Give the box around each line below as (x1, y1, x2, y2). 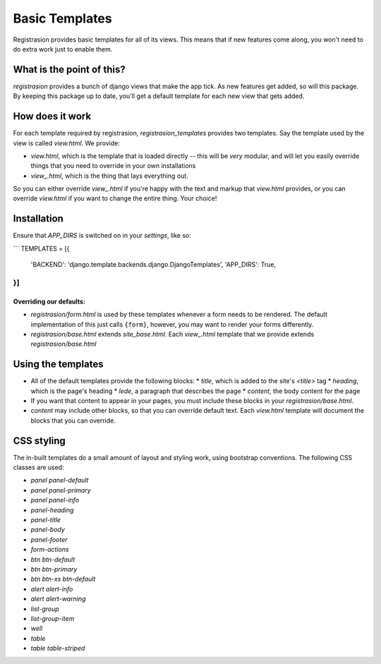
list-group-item (30, 614, 75, 622)
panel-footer (30, 535, 68, 543)
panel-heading (30, 505, 74, 514)
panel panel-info (30, 496, 80, 505)
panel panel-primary (30, 485, 91, 494)
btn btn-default (30, 555, 75, 564)
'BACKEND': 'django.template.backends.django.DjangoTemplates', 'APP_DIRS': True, (30, 260, 277, 269)
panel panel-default (30, 476, 89, 485)
